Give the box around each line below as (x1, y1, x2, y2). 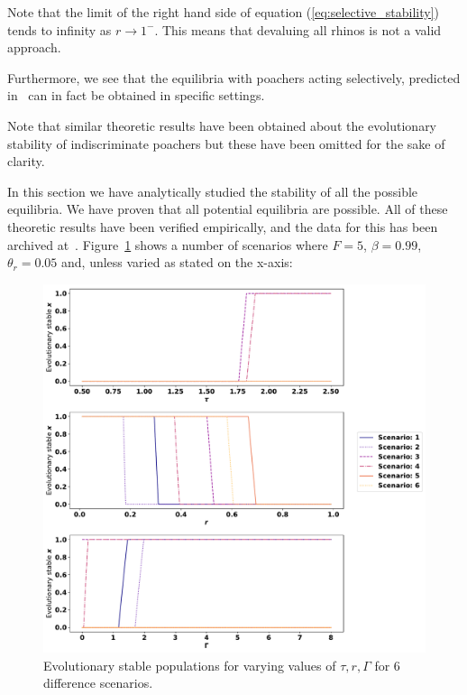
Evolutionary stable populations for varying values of (43, 655, 336, 674)
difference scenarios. (43, 673, 153, 692)
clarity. (7, 152, 45, 171)
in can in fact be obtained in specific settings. (7, 86, 265, 105)
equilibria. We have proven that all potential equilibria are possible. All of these (7, 199, 448, 218)
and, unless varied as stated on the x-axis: (61, 253, 293, 272)
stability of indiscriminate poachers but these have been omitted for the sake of (7, 134, 445, 153)
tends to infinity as (7, 20, 112, 39)
